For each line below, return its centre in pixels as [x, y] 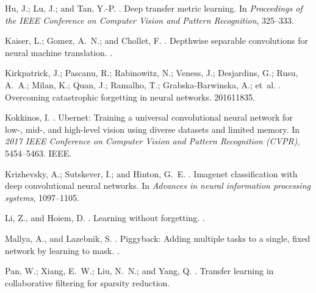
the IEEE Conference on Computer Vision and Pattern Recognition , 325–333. [149, 20]
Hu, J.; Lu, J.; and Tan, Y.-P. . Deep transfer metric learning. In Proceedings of [154, 8]
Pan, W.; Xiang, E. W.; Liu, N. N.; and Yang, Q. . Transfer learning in [139, 271]
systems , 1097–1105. [42, 197]
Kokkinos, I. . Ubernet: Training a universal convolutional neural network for [149, 117]
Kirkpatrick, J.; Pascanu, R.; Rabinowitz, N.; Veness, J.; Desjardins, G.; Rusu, [152, 73]
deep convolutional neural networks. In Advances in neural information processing [158, 185]
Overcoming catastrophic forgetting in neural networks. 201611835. [130, 97]
